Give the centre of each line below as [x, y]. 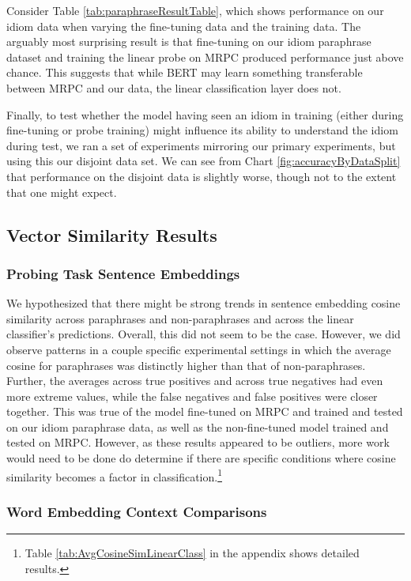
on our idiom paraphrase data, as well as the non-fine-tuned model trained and [198, 426]
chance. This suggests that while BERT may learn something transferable [185, 72]
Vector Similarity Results [112, 234]
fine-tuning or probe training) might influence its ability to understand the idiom [202, 130]
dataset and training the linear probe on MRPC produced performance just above [205, 57]
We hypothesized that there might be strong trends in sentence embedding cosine [204, 303]
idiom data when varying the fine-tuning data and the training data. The [184, 26]
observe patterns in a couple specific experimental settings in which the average [199, 349]
